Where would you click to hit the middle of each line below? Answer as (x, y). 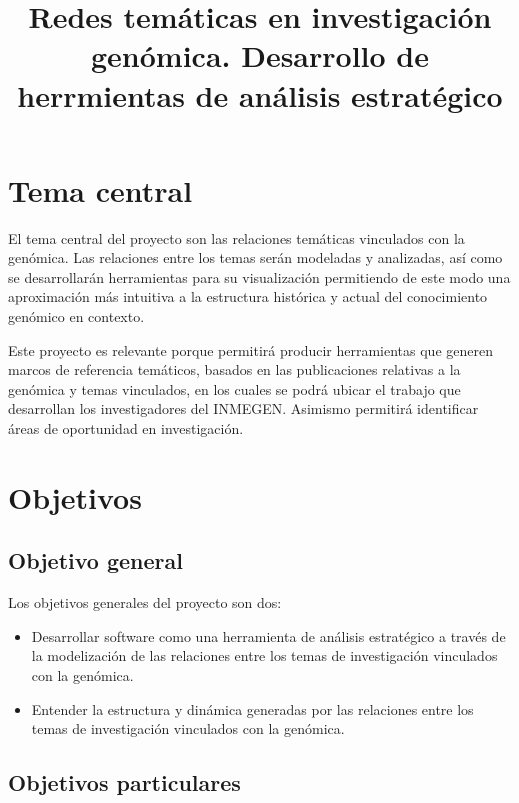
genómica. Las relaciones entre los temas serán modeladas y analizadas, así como (255, 257)
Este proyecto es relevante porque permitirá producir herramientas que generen (250, 349)
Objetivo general (95, 560)
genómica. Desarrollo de (260, 55)
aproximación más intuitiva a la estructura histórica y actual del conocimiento (248, 296)
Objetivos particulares (124, 782)
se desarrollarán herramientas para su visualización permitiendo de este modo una (259, 276)
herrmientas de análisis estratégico (260, 94)
